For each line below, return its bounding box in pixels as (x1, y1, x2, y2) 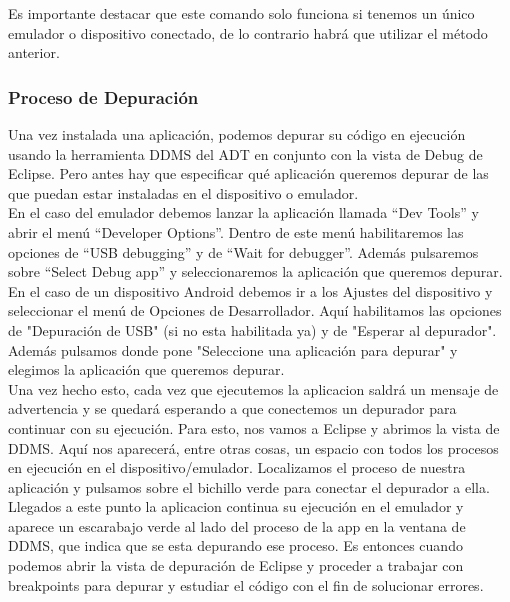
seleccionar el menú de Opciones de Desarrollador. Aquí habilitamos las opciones (8, 300, 502, 321)
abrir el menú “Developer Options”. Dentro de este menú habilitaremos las (8, 221, 464, 242)
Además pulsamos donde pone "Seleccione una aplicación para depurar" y (8, 339, 458, 360)
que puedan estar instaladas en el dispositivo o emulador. (8, 182, 359, 203)
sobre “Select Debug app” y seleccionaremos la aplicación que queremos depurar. (8, 261, 503, 282)
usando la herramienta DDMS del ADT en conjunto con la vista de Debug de (8, 143, 483, 164)
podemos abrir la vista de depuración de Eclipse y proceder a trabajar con (8, 555, 464, 576)
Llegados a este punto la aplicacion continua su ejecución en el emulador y (8, 496, 464, 517)
